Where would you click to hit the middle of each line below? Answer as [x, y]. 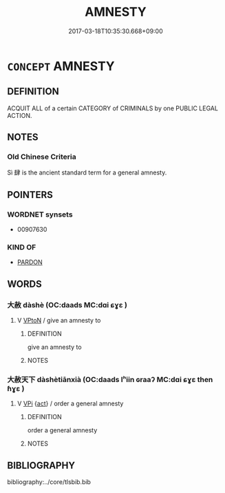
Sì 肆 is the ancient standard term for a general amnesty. [87, 172]
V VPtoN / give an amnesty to [59, 321]
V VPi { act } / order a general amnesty [70, 403]
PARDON [30, 262]
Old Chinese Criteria [42, 157]
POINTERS [30, 195]
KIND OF [22, 248]
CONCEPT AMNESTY [61, 66]
